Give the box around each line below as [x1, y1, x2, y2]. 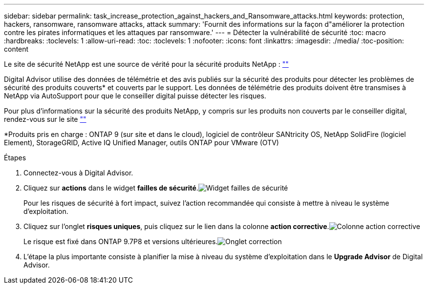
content [4, 45, 29, 53]
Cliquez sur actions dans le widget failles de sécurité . [23, 184, 198, 192]
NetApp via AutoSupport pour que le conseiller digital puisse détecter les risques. [4, 92, 266, 100]
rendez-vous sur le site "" [4, 115, 86, 123]
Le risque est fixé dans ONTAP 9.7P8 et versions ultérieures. [23, 237, 218, 246]
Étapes [4, 154, 26, 162]
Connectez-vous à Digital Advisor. [23, 169, 133, 177]
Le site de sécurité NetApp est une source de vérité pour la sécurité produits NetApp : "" [4, 60, 289, 68]
